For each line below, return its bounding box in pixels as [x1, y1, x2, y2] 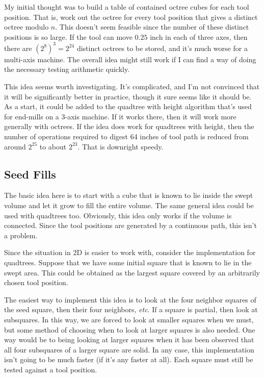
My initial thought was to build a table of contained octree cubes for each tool [4, 2, 249, 12]
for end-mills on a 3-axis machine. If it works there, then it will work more [4, 111, 236, 121]
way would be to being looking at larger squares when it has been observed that [4, 334, 254, 345]
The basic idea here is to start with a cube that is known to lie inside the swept [4, 190, 253, 200]
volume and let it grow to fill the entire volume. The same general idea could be [4, 200, 254, 211]
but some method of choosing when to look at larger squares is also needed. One [4, 324, 255, 335]
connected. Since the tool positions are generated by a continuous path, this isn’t [4, 220, 257, 231]
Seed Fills [4, 166, 56, 182]
